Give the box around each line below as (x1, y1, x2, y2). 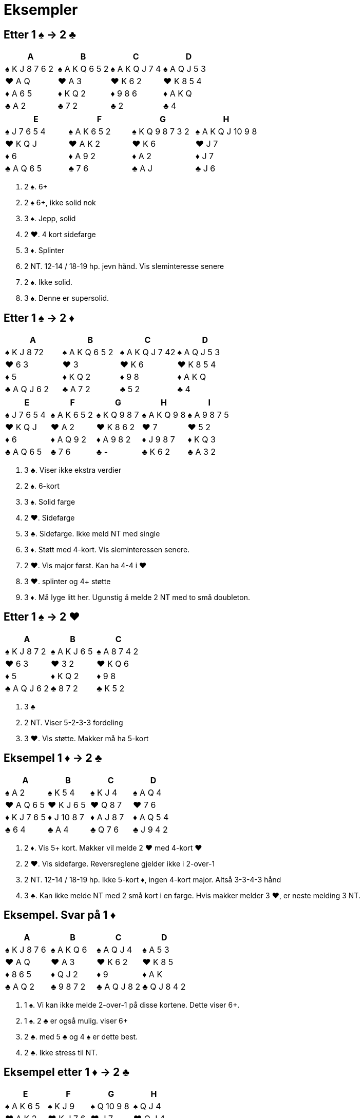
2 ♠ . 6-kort (24, 481, 60, 491)
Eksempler (4, 1, 78, 18)
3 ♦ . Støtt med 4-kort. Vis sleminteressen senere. (24, 545, 190, 554)
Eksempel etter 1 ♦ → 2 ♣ (4, 1065, 129, 1078)
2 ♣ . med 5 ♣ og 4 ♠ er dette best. (24, 1032, 138, 1041)
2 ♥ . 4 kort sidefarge (24, 230, 96, 239)
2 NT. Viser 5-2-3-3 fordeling (24, 718, 123, 727)
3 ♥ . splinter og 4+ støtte (24, 577, 111, 586)
